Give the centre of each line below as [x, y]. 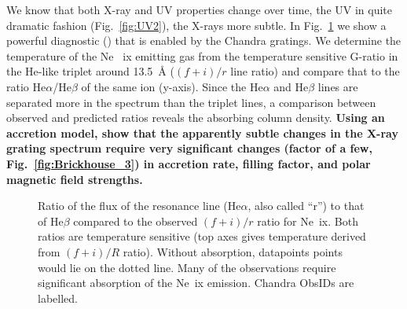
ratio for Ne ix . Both [308, 221]
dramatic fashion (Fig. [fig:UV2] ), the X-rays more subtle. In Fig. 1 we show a [196, 25]
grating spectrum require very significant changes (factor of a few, [189, 148]
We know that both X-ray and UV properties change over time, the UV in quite [200, 9]
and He [291, 86]
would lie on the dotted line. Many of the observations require [187, 267]
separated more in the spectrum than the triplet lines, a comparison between [191, 102]
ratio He [26, 86]
